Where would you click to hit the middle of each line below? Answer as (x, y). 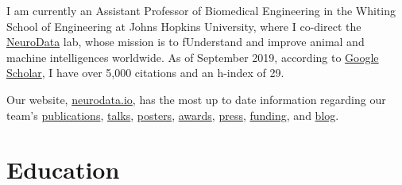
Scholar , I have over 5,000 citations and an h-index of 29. (145, 73)
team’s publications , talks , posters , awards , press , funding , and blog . (173, 115)
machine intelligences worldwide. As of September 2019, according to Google (193, 57)
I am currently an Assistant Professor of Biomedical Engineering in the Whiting (201, 10)
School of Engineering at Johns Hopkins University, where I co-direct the (184, 26)
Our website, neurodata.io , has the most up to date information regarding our (196, 99)
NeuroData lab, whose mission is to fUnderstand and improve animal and (186, 42)
